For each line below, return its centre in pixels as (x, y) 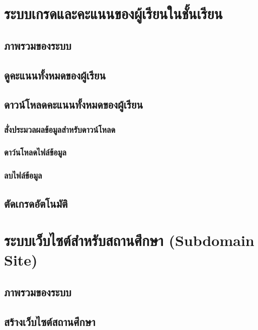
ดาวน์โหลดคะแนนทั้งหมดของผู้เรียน (74, 104)
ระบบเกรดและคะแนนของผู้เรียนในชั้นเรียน (113, 13)
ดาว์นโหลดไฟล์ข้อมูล (35, 152)
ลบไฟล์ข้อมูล (23, 175)
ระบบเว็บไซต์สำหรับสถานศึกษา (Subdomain (129, 240)
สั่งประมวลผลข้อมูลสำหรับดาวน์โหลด (60, 129)
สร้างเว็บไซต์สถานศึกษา (50, 321)
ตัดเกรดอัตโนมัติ (36, 203)
